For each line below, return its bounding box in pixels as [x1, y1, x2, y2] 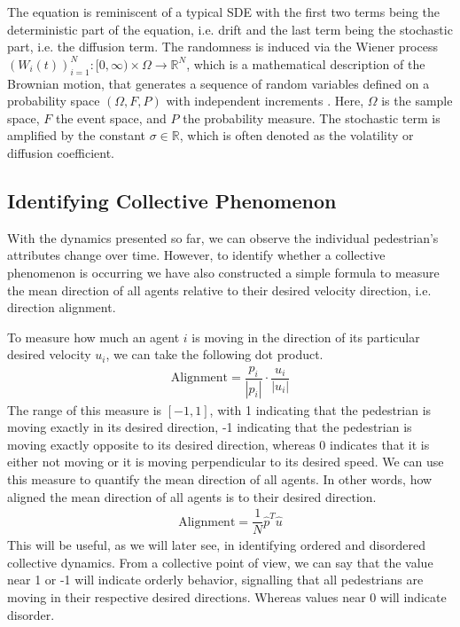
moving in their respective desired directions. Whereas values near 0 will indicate [7, 588, 447, 607]
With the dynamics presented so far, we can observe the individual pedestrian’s [7, 228, 439, 247]
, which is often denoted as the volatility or [179, 126, 414, 145]
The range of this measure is [7, 400, 162, 419]
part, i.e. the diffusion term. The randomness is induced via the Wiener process [7, 37, 438, 56]
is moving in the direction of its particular [191, 327, 420, 346]
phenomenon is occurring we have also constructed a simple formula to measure [7, 263, 440, 281]
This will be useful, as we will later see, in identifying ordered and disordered [7, 536, 425, 554]
